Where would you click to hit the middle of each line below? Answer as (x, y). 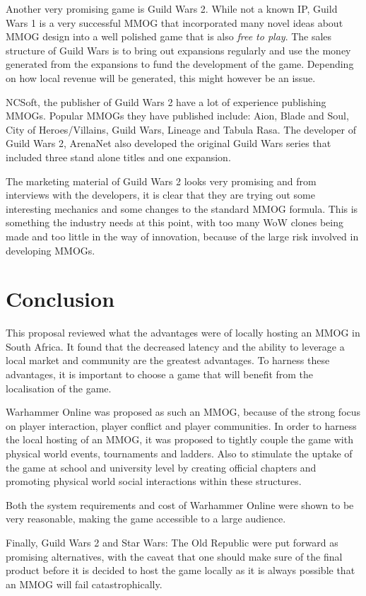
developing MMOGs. (51, 250)
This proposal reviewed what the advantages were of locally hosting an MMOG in (183, 333)
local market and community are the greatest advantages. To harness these (168, 360)
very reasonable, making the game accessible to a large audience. (146, 519)
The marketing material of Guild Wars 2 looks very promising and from (161, 181)
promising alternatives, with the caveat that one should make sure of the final (174, 556)
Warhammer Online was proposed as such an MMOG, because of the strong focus (183, 412)
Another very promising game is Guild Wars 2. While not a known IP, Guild (172, 8)
